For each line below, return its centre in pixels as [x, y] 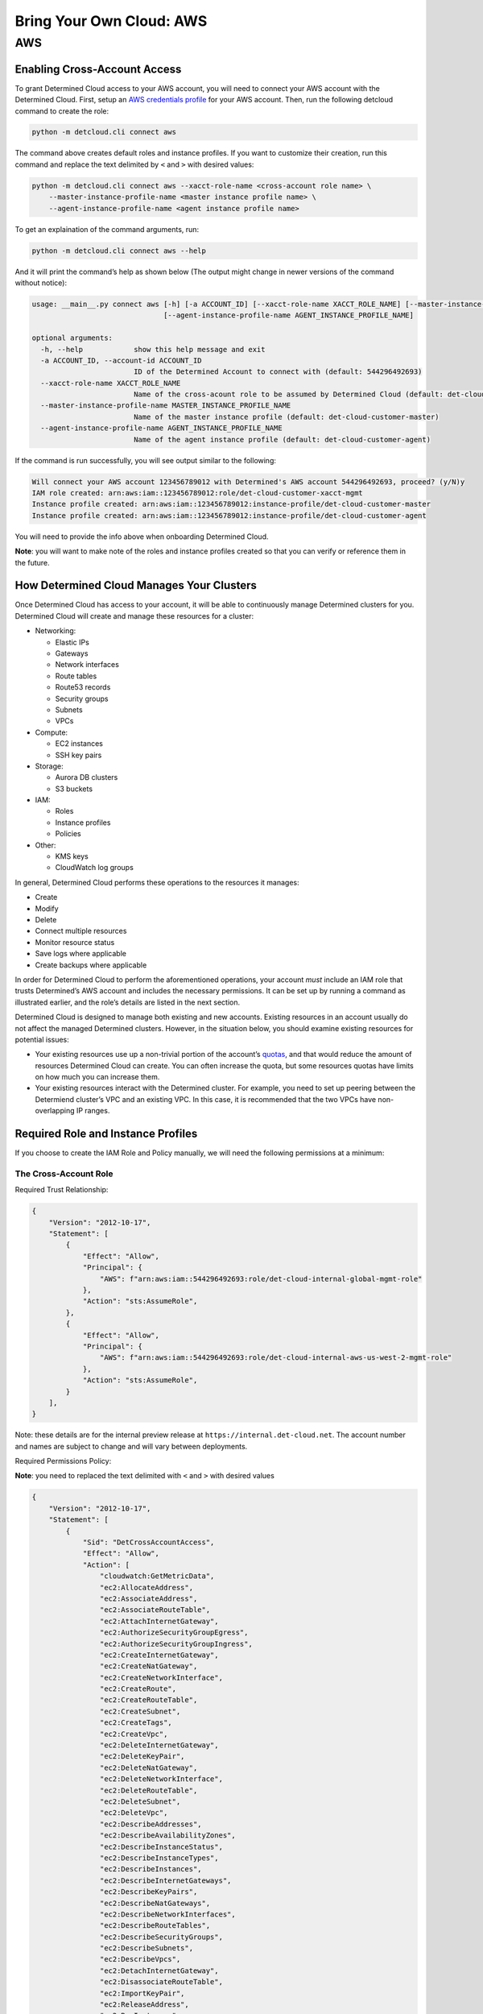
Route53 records [83, 687]
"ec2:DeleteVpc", [134, 1813]
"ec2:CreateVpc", [134, 1734]
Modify [47, 908]
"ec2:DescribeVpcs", [140, 1959]
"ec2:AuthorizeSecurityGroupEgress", [174, 1633]
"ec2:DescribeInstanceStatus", [161, 1846]
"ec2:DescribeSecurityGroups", [161, 1937]
